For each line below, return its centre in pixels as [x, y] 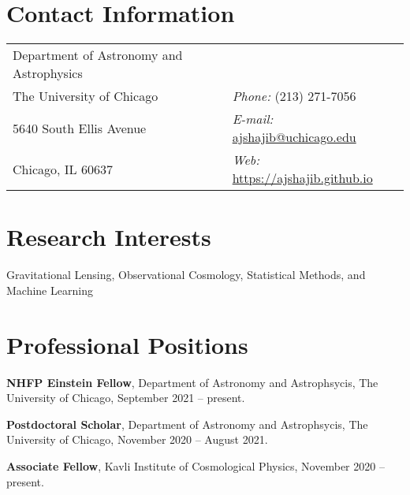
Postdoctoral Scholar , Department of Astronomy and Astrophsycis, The [187, 424]
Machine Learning [50, 290]
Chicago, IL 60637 [63, 169]
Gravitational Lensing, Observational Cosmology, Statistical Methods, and [186, 275]
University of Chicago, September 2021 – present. [126, 398]
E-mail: [253, 119]
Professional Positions [127, 344]
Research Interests [109, 237]
